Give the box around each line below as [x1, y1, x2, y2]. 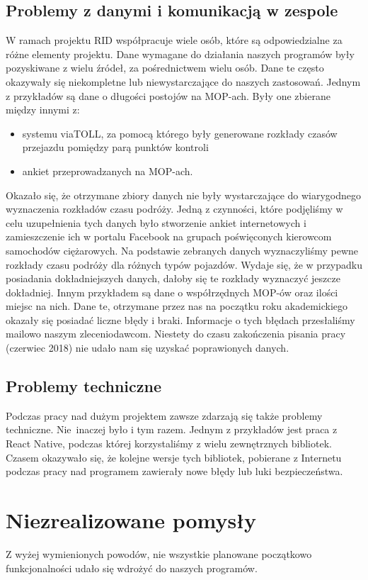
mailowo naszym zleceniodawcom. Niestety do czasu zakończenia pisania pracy [6, 326, 346, 341]
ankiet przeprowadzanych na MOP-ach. [22, 163, 193, 178]
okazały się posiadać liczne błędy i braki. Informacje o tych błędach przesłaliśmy [6, 312, 355, 327]
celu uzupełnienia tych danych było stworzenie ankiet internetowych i [6, 215, 306, 230]
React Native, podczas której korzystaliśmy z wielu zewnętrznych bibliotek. [6, 436, 332, 451]
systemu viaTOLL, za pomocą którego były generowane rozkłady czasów [22, 126, 338, 140]
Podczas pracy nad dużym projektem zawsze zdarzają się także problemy [6, 408, 323, 423]
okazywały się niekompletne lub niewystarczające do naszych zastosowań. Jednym [6, 74, 361, 89]
